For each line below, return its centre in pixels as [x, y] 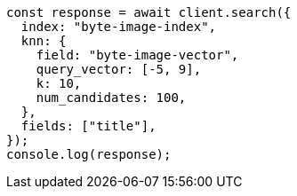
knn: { [44, 41]
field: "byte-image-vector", [137, 55]
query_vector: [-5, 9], [119, 69]
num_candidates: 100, [111, 98]
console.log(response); [89, 154]
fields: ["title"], [88, 126]
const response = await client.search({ [149, 12]
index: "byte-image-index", [119, 27]
